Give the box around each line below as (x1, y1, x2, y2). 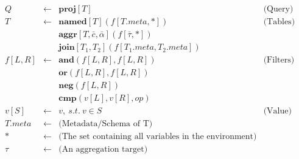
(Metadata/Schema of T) (58, 120, 153, 129)
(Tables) (263, 18, 295, 27)
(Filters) (263, 56, 295, 65)
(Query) (263, 5, 294, 14)
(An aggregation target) (58, 145, 148, 154)
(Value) (263, 107, 292, 116)
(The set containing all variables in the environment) (58, 132, 257, 141)
